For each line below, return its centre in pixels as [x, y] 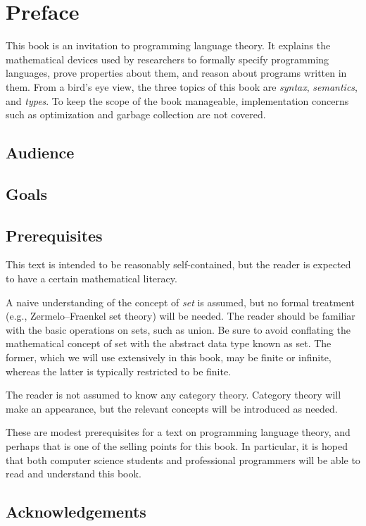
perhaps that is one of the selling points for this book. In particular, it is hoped [177, 445]
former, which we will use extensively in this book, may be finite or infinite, [169, 357]
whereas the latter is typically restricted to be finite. [119, 371]
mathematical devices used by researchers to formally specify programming [168, 59]
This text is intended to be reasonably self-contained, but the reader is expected [178, 264]
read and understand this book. [74, 474]
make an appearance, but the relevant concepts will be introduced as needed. [172, 408]
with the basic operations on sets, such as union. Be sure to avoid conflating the [178, 329]
